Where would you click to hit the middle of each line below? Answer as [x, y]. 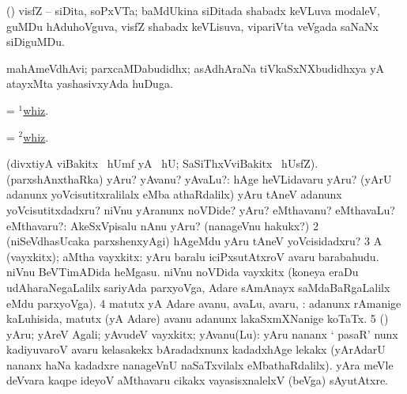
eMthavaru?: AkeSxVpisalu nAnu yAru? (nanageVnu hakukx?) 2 [162, 225]
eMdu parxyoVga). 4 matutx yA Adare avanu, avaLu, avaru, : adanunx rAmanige [204, 303]
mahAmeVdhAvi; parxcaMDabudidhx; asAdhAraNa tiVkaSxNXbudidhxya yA [196, 68]
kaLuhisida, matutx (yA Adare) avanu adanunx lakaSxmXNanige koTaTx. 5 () [198, 318]
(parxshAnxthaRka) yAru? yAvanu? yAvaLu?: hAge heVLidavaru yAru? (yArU [199, 178]
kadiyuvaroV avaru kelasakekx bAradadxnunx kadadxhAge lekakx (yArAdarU [196, 349]
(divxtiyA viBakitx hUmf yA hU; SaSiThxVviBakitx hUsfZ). [162, 163]
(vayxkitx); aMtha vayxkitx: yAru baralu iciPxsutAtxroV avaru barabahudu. [193, 256]
